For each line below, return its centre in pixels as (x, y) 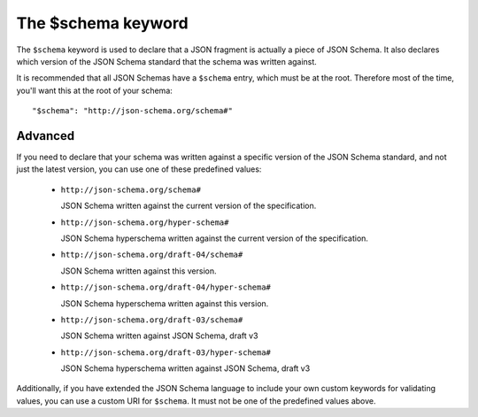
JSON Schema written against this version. (139, 271)
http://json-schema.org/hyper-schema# (145, 222)
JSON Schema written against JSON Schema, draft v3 (159, 336)
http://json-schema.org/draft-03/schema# (152, 320)
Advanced (46, 136)
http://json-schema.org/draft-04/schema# (152, 255)
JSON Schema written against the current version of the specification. (189, 206)
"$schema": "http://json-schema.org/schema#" (133, 111)
